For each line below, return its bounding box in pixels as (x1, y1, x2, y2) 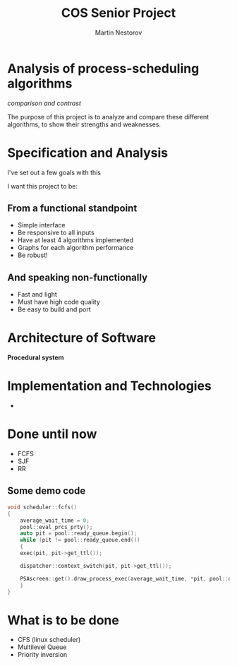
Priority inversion (17, 650, 68, 659)
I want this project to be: (7, 182, 78, 190)
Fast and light (17, 290, 58, 299)
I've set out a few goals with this (7, 168, 101, 177)
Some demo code (7, 485, 86, 497)
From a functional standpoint (7, 203, 138, 215)
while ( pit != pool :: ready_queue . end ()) (20, 537, 140, 544)
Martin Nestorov (95, 28, 142, 37)
